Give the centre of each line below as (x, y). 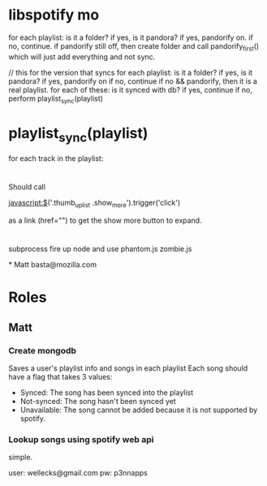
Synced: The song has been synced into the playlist (107, 393)
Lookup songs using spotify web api (81, 440)
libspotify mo (54, 15)
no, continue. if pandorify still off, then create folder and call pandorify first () (134, 47)
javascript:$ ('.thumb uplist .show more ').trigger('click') (95, 204)
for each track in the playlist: (56, 158)
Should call (27, 187)
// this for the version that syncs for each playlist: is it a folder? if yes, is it (131, 72)
